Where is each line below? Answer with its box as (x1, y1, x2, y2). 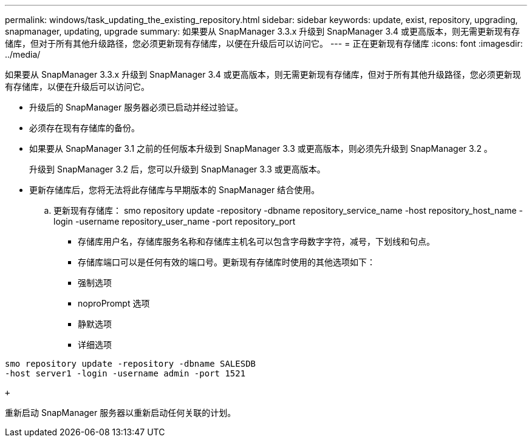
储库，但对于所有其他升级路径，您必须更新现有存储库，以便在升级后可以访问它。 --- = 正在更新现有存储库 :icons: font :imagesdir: (5, 38, 523, 49)
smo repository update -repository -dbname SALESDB (5, 359, 256, 369)
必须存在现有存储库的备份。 (29, 123, 140, 133)
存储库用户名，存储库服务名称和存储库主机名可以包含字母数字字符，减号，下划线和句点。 (78, 236, 435, 246)
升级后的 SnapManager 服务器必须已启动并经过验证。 (29, 102, 244, 112)
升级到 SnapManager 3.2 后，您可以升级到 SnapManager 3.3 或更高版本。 (29, 164, 326, 174)
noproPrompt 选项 (78, 298, 150, 308)
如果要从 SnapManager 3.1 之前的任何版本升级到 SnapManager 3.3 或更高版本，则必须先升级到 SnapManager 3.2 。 (29, 143, 493, 154)
